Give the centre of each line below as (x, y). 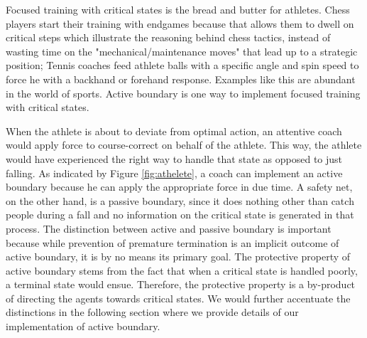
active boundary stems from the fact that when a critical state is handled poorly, (182, 270)
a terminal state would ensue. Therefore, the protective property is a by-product (181, 284)
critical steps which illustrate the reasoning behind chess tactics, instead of (168, 37)
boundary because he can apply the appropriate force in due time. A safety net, (179, 187)
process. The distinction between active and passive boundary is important (169, 228)
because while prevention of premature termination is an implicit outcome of (172, 242)
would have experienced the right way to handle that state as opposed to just (174, 158)
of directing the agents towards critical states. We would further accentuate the (178, 298)
